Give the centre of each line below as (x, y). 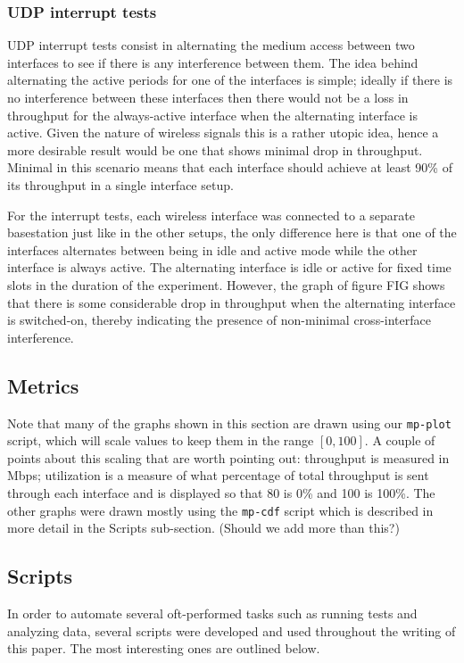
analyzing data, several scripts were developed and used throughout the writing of (232, 630)
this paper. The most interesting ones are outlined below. (164, 648)
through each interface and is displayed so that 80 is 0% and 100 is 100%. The (221, 492)
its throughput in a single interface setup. (120, 184)
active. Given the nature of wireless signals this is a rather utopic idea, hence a (223, 133)
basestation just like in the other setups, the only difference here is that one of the (232, 232)
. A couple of (400, 440)
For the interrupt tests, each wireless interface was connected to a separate (211, 215)
